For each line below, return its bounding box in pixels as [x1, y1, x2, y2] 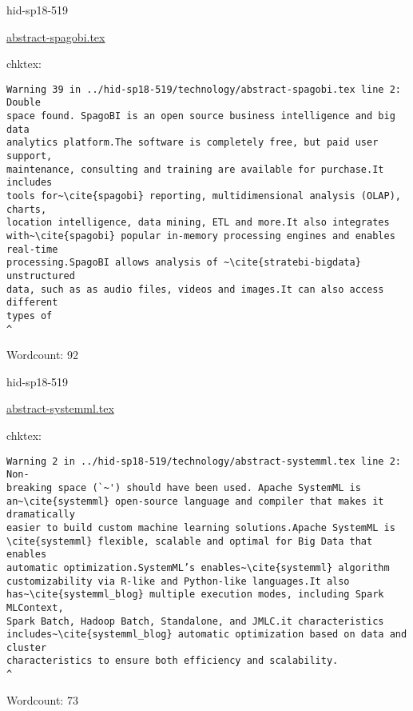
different [6, 297, 58, 309]
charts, [6, 203, 47, 215]
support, [6, 150, 53, 162]
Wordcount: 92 [6, 346, 78, 363]
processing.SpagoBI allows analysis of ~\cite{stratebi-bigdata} [6, 257, 361, 269]
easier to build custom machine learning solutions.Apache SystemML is [6, 521, 395, 533]
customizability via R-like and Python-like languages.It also [6, 575, 350, 587]
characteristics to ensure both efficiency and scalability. [6, 655, 339, 667]
